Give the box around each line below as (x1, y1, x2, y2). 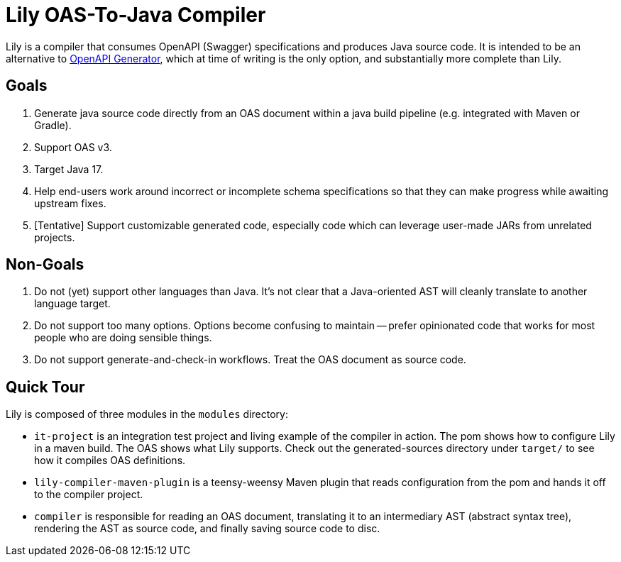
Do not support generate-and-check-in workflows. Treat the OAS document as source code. (34, 353, 466, 366)
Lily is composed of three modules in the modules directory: (6, 408, 288, 421)
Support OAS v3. (34, 140, 112, 153)
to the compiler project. (34, 488, 143, 501)
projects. (34, 231, 75, 243)
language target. (34, 297, 111, 310)
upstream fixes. (34, 197, 106, 209)
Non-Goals (6, 255, 84, 274)
